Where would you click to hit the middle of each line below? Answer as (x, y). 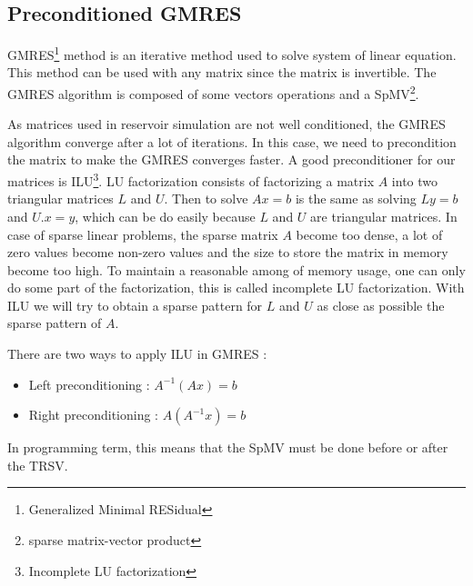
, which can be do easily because (165, 216)
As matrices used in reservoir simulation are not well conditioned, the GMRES (226, 124)
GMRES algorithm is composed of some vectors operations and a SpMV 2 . (213, 92)
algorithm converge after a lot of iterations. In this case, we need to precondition (232, 141)
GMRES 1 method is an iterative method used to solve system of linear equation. (232, 53)
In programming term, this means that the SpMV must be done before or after (228, 447)
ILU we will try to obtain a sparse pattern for (135, 305)
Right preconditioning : (94, 415)
